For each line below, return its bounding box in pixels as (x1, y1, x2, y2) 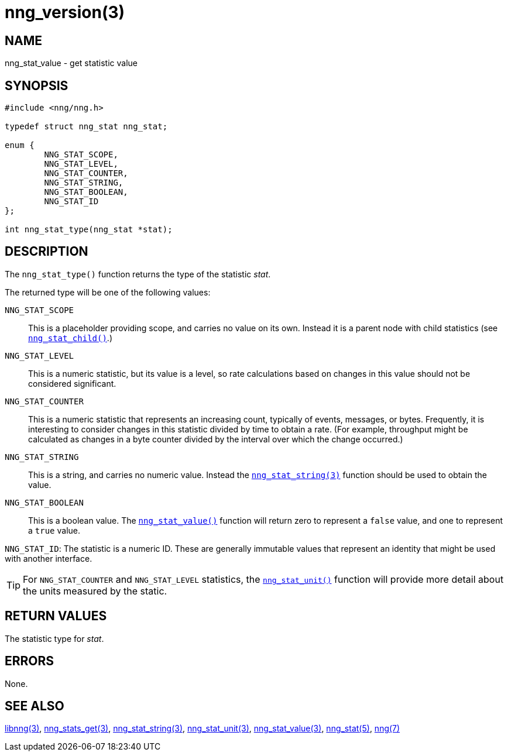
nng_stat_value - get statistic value (5, 58, 138, 68)
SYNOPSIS (5, 78, 68, 93)
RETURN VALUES (5, 609, 107, 624)
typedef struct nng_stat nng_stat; (5, 122, 168, 132)
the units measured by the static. (23, 585, 167, 597)
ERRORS (5, 654, 54, 669)
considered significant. (28, 378, 116, 389)
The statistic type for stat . (5, 633, 104, 644)
